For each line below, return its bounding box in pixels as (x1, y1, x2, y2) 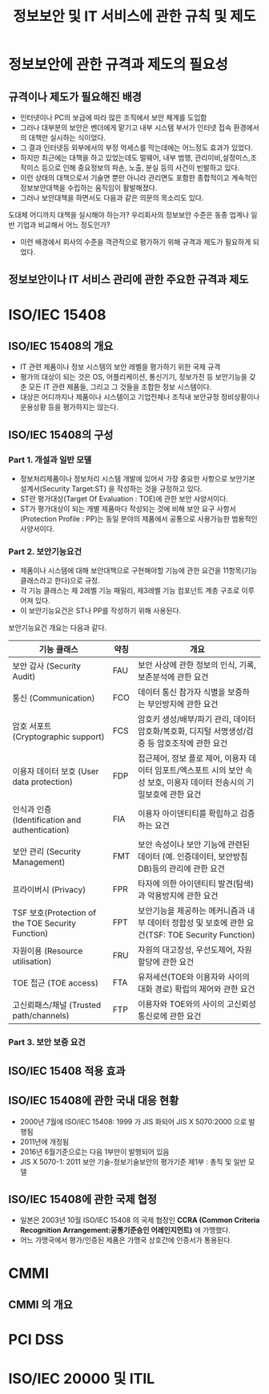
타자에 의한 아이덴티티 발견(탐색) (137, 878, 255, 889)
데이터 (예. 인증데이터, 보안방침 (137, 851, 248, 863)
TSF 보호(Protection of (12, 908, 97, 919)
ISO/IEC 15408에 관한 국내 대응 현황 (8, 1094, 179, 1107)
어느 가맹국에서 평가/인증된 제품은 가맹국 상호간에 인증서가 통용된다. (19, 1235, 232, 1245)
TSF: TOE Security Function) (147, 929, 255, 941)
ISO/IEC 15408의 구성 (8, 428, 114, 441)
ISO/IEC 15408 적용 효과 (8, 1064, 126, 1078)
